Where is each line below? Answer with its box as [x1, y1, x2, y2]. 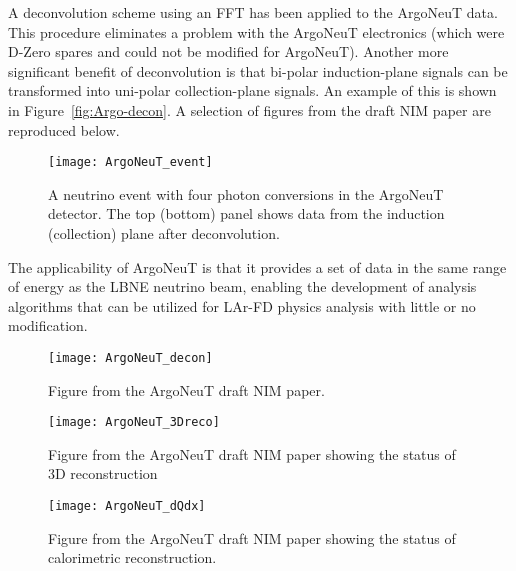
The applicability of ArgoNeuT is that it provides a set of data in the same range [8, 256, 507, 277]
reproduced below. [8, 119, 120, 140]
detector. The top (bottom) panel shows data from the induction [48, 203, 445, 224]
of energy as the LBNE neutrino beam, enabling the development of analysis [8, 276, 477, 297]
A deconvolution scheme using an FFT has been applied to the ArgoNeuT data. [8, 2, 498, 22]
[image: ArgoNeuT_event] [48, 155, 213, 170]
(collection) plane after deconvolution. [48, 223, 280, 243]
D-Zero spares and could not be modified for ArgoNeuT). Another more [8, 41, 449, 62]
